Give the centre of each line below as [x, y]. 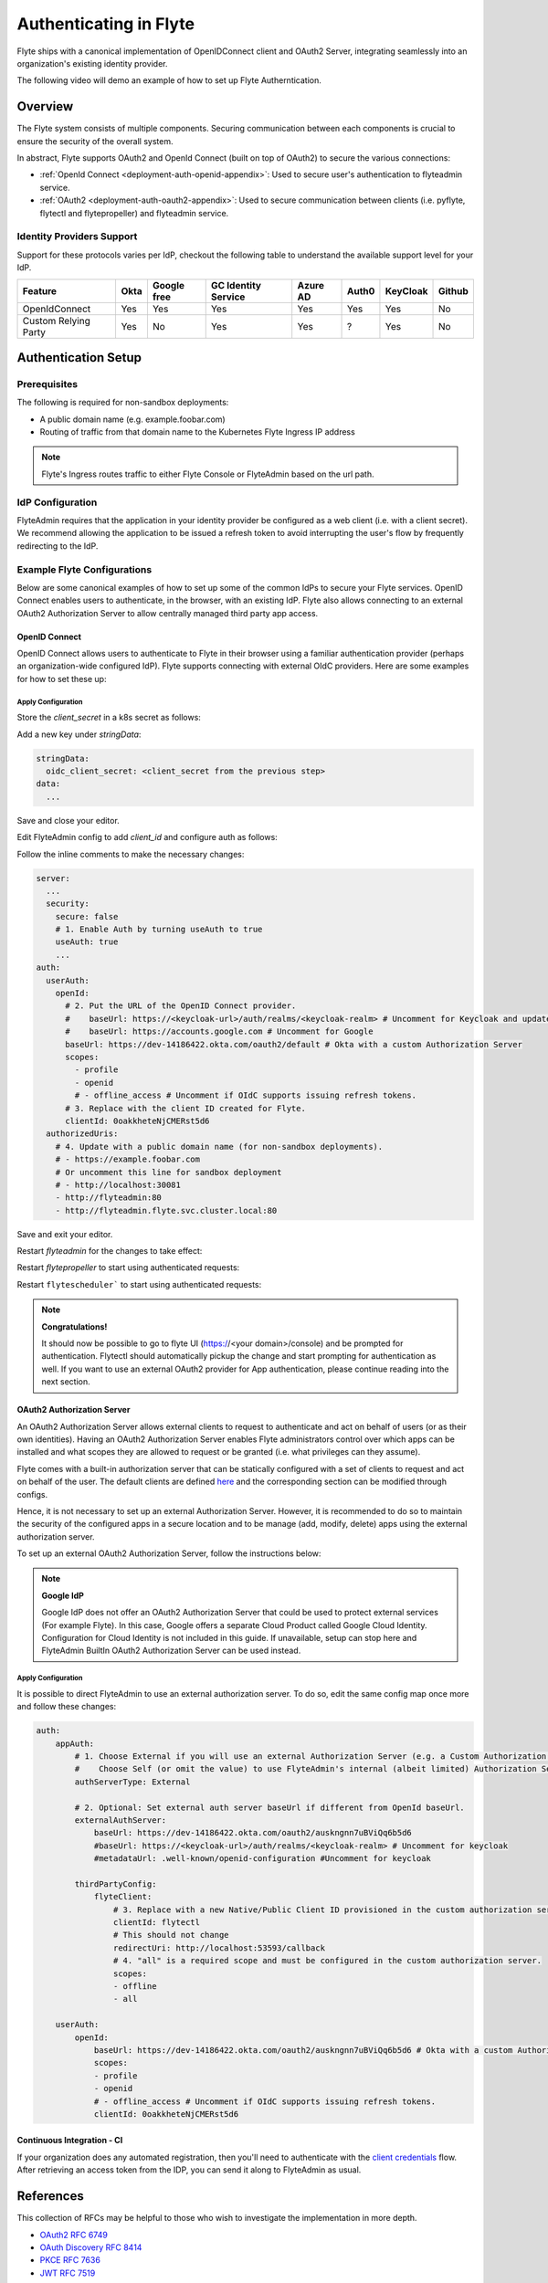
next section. [66, 1382]
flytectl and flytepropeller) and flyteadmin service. [134, 213]
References [50, 2196]
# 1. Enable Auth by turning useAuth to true [159, 930]
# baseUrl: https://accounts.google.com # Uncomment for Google [219, 1031]
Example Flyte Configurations [84, 569]
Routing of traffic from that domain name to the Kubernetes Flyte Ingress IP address [197, 432]
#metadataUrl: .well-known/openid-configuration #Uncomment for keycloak [262, 1859]
